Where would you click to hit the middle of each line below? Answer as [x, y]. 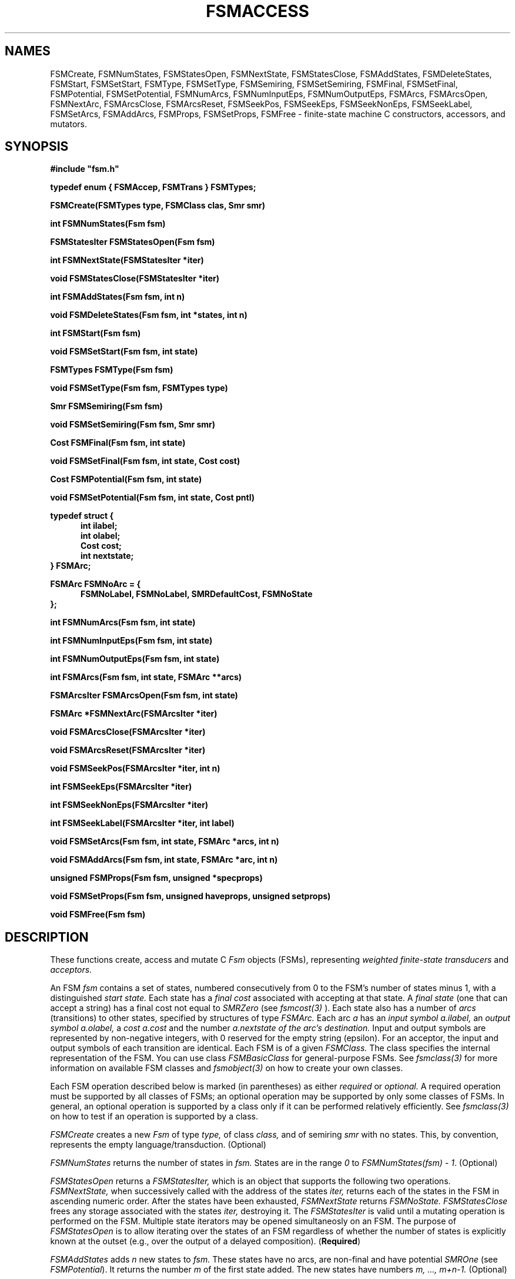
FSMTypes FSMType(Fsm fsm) [112, 370]
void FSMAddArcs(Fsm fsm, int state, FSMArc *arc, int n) [164, 860]
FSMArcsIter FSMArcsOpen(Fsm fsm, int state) [144, 695]
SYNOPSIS [37, 147]
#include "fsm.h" [85, 169]
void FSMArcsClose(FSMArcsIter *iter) [128, 732]
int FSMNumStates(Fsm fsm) [108, 224]
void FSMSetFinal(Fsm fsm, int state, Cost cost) [145, 461]
